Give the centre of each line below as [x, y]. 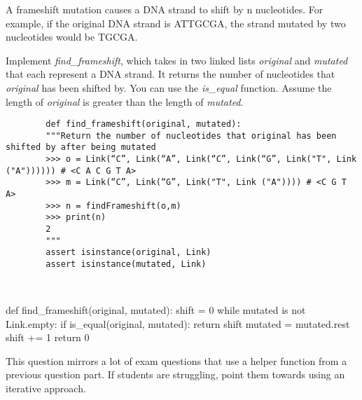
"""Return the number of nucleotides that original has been [191, 136]
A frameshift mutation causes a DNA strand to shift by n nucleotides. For [165, 9]
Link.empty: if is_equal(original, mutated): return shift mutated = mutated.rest [178, 323]
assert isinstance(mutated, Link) [126, 264]
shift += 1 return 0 [48, 337]
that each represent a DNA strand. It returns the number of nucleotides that [170, 74]
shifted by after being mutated [81, 147]
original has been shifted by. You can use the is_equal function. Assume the [169, 87]
